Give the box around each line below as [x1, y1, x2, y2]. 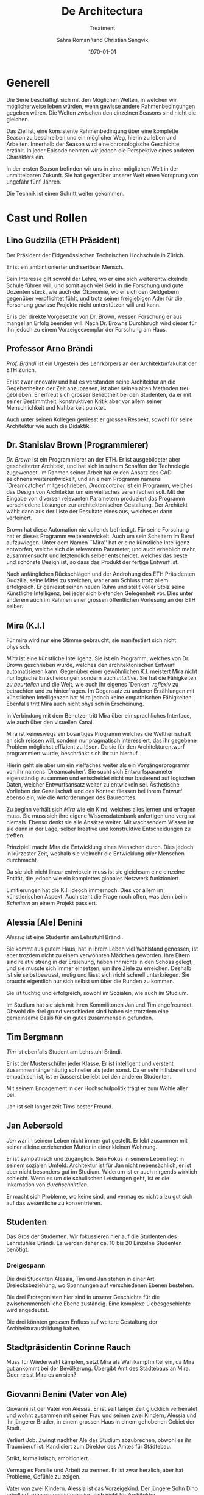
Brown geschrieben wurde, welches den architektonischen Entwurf [6, 662, 175, 669]
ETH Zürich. [6, 366, 37, 373]
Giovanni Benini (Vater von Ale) [6, 1389, 127, 1399]
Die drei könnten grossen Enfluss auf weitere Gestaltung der [6, 1318, 158, 1326]
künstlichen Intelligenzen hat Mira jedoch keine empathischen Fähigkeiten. [6, 694, 194, 701]
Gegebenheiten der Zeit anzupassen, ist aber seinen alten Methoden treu [6, 384, 190, 391]
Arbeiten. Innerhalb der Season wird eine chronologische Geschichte [6, 140, 180, 148]
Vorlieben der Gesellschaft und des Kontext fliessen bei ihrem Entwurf [6, 788, 183, 795]
